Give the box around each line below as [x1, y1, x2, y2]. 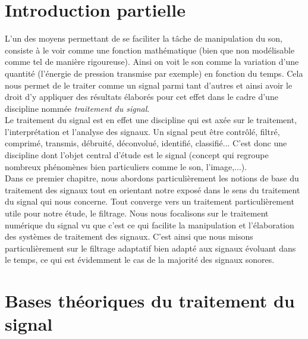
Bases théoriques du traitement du [5, 288, 295, 313]
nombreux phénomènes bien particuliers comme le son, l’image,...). [5, 160, 247, 172]
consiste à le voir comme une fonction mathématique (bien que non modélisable [5, 43, 295, 56]
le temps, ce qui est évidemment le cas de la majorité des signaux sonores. [5, 253, 275, 266]
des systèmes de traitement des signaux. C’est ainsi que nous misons [5, 230, 253, 243]
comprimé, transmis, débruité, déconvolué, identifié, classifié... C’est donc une [5, 137, 287, 149]
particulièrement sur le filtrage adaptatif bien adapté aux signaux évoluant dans [5, 241, 296, 254]
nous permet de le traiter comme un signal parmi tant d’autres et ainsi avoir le [5, 79, 293, 91]
